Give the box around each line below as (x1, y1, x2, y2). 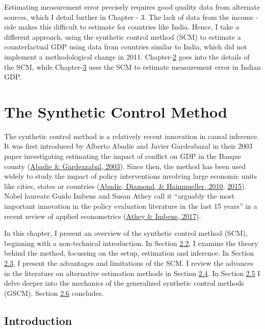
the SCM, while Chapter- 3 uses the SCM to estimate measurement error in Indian (4, 61, 261, 72)
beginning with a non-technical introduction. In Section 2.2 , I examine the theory (4, 237, 258, 248)
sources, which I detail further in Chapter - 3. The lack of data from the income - (4, 11, 258, 22)
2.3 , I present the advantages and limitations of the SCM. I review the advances (4, 258, 254, 268)
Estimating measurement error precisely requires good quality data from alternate (4, 2, 260, 12)
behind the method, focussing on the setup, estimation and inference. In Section (4, 248, 254, 258)
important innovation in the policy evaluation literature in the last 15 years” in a (4, 201, 257, 211)
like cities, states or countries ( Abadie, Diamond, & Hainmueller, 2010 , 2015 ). (4, 180, 247, 191)
